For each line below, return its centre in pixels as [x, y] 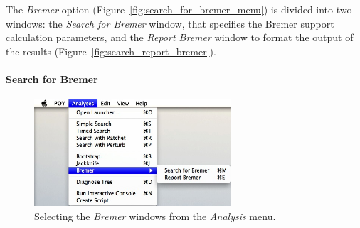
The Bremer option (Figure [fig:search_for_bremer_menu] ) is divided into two [179, 9]
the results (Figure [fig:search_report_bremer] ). [111, 51]
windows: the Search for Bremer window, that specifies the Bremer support [170, 23]
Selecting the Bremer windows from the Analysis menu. [155, 216]
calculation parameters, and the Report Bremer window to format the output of [180, 37]
